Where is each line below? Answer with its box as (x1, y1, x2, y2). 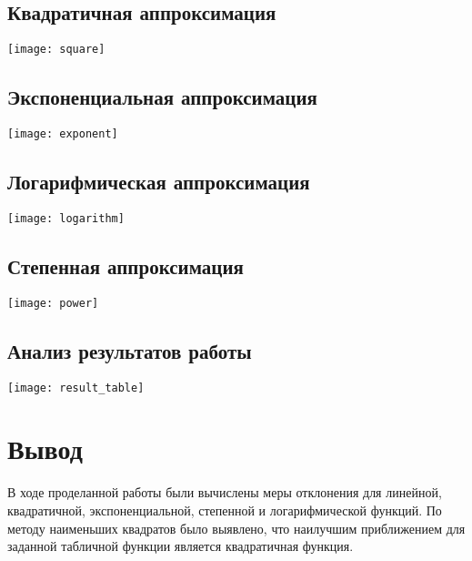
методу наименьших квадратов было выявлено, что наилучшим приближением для (7, 518, 466, 537)
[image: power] (7, 296, 99, 310)
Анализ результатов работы (7, 336, 252, 364)
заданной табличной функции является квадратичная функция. (7, 536, 354, 556)
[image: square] (7, 43, 105, 56)
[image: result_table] (7, 381, 145, 394)
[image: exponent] (7, 127, 118, 141)
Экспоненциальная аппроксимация (7, 83, 317, 111)
